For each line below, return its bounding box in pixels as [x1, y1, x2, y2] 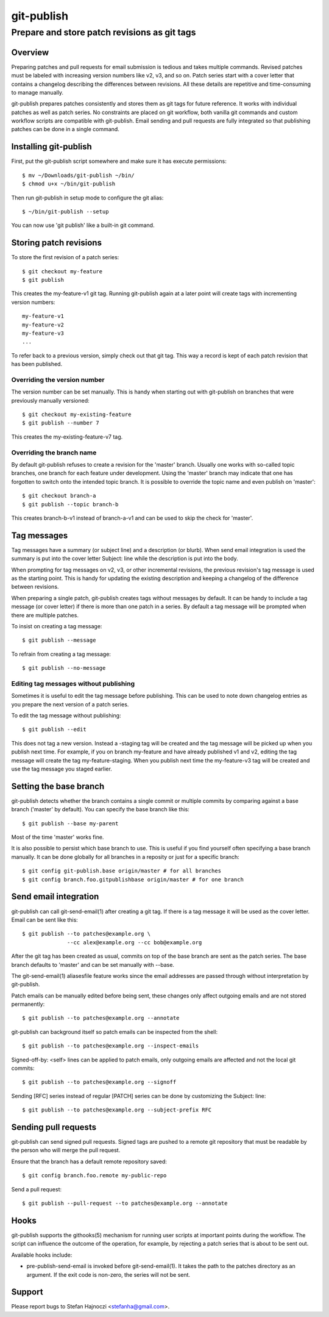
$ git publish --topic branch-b [22, 501, 119, 508]
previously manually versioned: [11, 397, 90, 404]
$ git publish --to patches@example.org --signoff [22, 1078, 177, 1086]
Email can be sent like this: [11, 916, 79, 924]
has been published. [11, 361, 63, 368]
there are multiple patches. [11, 611, 79, 619]
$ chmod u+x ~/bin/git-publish [22, 181, 116, 187]
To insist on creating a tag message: [11, 622, 102, 630]
